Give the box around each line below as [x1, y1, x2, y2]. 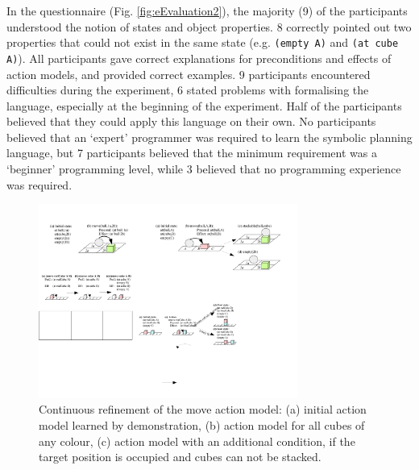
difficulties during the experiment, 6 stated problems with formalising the [6, 81, 369, 98]
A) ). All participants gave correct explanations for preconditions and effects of [6, 49, 392, 66]
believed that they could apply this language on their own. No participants [6, 113, 376, 130]
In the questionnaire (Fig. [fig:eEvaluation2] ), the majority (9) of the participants [6, 2, 408, 19]
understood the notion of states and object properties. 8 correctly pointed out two [6, 18, 412, 35]
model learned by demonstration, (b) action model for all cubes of [39, 417, 365, 434]
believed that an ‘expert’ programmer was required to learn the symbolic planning [6, 128, 413, 145]
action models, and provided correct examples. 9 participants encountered [6, 65, 371, 82]
